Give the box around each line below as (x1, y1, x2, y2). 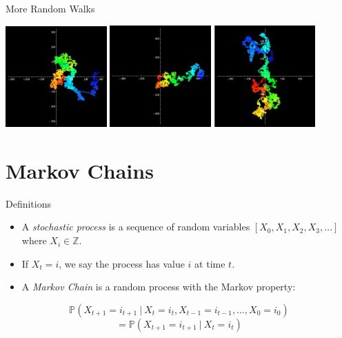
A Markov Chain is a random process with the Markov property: (21, 279, 296, 294)
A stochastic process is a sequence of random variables (21, 219, 250, 234)
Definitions (6, 196, 52, 210)
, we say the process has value (59, 256, 185, 270)
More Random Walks (6, 1, 95, 15)
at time (194, 256, 225, 270)
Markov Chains (6, 156, 154, 184)
